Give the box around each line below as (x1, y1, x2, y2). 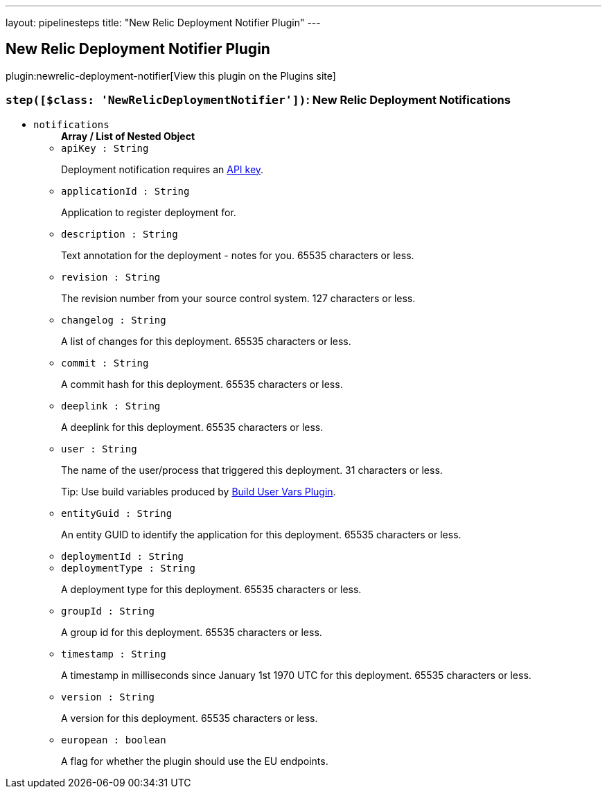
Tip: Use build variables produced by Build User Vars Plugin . (61, 485, 336, 497)
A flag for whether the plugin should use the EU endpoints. (61, 755, 328, 767)
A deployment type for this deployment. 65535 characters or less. (61, 583, 362, 595)
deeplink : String (61, 400, 161, 412)
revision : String (61, 271, 161, 283)
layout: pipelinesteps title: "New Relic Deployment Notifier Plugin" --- (6, 17, 321, 28)
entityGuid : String (61, 507, 173, 519)
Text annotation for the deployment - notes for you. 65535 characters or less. (61, 249, 414, 261)
